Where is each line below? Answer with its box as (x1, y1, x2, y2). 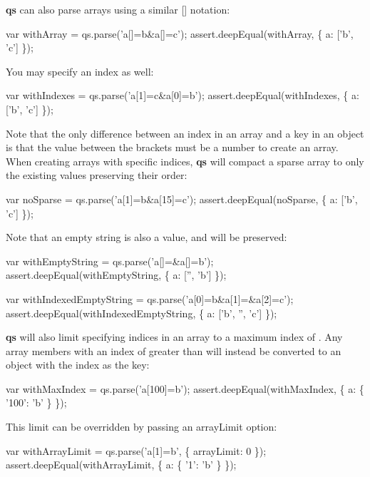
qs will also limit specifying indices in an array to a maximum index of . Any (6, 329, 343, 344)
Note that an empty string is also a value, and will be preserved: (6, 230, 287, 245)
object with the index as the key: (6, 357, 150, 372)
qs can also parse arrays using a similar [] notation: (6, 2, 230, 16)
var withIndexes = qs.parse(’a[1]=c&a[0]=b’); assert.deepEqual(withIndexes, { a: (6, 88, 359, 103)
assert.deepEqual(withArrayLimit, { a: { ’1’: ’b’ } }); (6, 457, 237, 472)
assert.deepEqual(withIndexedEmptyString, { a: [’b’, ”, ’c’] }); (6, 305, 277, 320)
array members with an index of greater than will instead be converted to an (6, 343, 341, 358)
